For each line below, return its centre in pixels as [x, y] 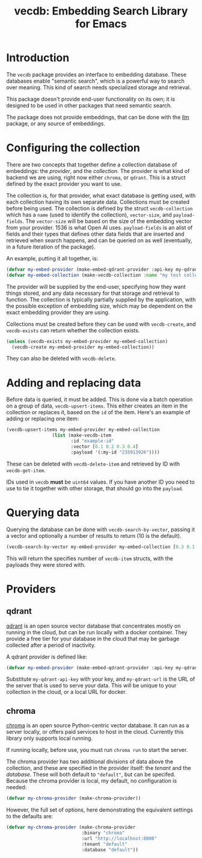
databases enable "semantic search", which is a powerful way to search [96, 81]
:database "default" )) [110, 850]
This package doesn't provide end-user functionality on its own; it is [91, 99]
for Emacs [101, 24]
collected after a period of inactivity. [51, 645]
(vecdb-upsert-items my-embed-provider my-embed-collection [83, 430]
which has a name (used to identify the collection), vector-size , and [89, 215]
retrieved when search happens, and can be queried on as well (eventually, [99, 240]
